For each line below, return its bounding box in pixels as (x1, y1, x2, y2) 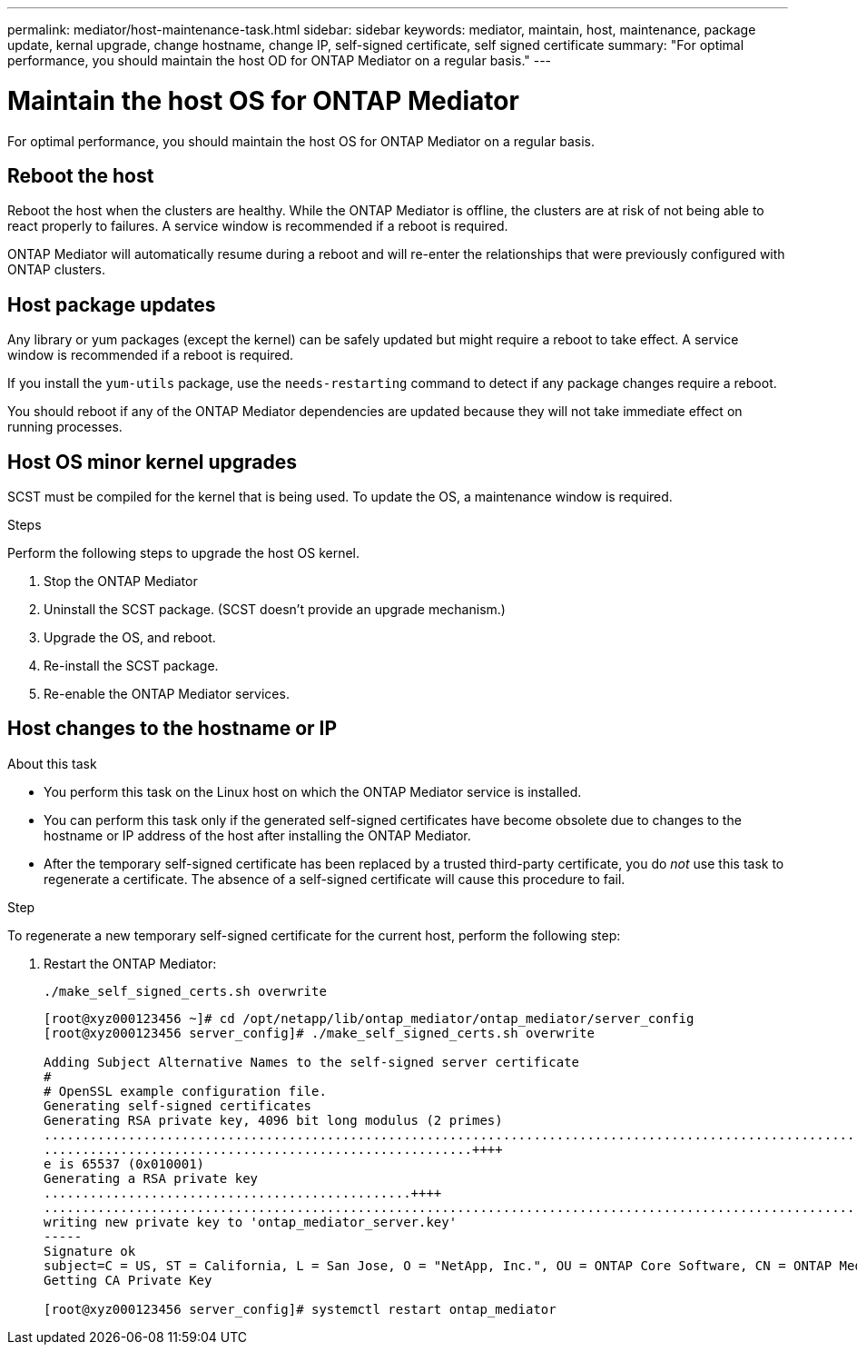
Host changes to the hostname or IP (7, 717, 338, 741)
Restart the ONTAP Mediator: (44, 955, 217, 971)
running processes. (7, 419, 123, 435)
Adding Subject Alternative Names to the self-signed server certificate (44, 1054, 580, 1069)
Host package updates (7, 293, 216, 316)
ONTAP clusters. (7, 262, 105, 278)
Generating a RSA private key (44, 1170, 259, 1186)
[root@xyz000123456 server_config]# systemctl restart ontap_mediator (44, 1301, 557, 1317)
